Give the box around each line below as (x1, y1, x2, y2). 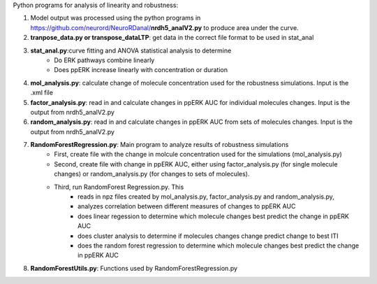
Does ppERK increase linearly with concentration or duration (54, 66, 228, 74)
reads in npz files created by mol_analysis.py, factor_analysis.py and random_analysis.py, (77, 192, 335, 201)
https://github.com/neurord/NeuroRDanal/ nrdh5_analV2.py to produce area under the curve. (30, 23, 300, 31)
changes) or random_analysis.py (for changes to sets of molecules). (54, 170, 250, 178)
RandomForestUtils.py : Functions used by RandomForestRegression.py (30, 264, 237, 272)
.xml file (30, 88, 54, 97)
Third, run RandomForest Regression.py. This (54, 183, 184, 191)
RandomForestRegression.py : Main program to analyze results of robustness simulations (30, 141, 289, 149)
